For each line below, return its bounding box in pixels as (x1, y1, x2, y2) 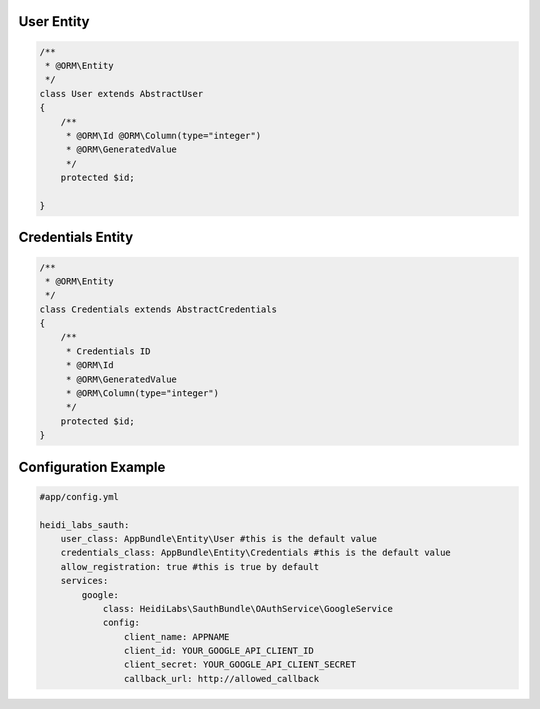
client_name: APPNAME (123, 631, 230, 642)
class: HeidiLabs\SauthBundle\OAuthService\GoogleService (102, 603, 394, 614)
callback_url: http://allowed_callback (123, 673, 320, 684)
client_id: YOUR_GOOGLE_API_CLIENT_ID (123, 645, 314, 657)
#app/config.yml (39, 491, 120, 502)
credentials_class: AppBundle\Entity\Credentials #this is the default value (60, 547, 452, 559)
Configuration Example (18, 458, 166, 475)
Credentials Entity (18, 229, 134, 246)
